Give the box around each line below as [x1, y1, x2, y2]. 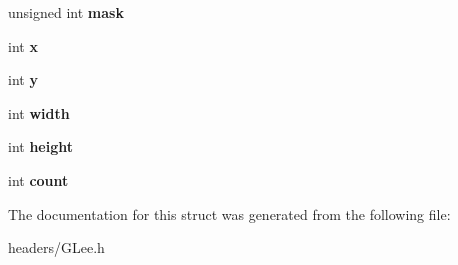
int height [8, 136, 74, 157]
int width [8, 102, 70, 123]
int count [8, 169, 69, 190]
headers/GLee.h [8, 237, 105, 258]
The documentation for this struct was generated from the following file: [8, 203, 451, 224]
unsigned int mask [8, 2, 124, 22]
